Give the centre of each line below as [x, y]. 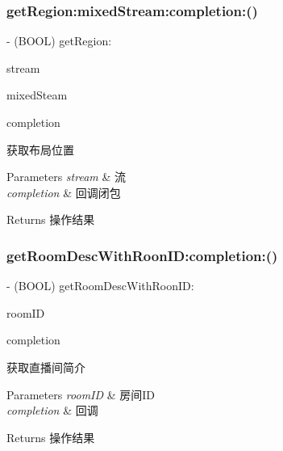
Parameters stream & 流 [66, 177]
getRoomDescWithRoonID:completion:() [142, 255]
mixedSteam [37, 95]
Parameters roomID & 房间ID [81, 394]
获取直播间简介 [46, 367]
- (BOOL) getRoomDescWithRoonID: [100, 286]
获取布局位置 [40, 149]
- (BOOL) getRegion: [59, 41]
